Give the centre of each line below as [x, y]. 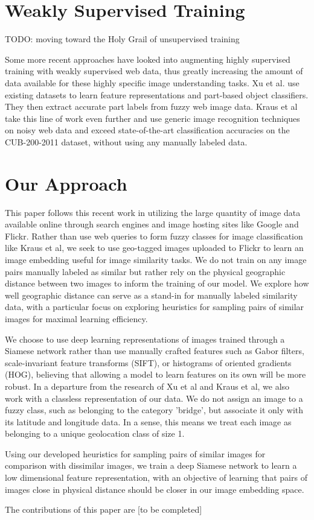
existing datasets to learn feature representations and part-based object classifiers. [157, 94]
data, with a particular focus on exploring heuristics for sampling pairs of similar [155, 307]
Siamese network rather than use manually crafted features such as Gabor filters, [155, 351]
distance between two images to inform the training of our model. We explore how [157, 283]
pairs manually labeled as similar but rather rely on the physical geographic [145, 271]
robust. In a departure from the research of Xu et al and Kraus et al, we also [147, 386]
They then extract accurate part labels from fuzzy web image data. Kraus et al [151, 106]
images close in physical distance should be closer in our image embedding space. [155, 489]
